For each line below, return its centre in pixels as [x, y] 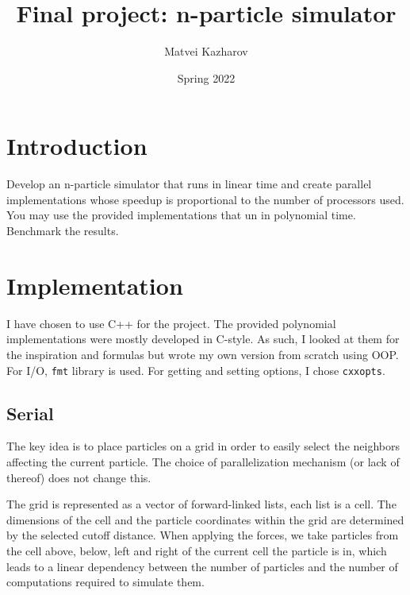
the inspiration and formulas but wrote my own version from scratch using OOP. [203, 354]
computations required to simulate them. [105, 582]
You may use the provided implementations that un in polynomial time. [181, 215]
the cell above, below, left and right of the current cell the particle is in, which [197, 550]
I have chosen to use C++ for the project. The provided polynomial [171, 323]
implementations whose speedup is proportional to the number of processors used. [205, 199]
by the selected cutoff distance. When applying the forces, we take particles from [203, 535]
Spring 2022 [206, 77]
